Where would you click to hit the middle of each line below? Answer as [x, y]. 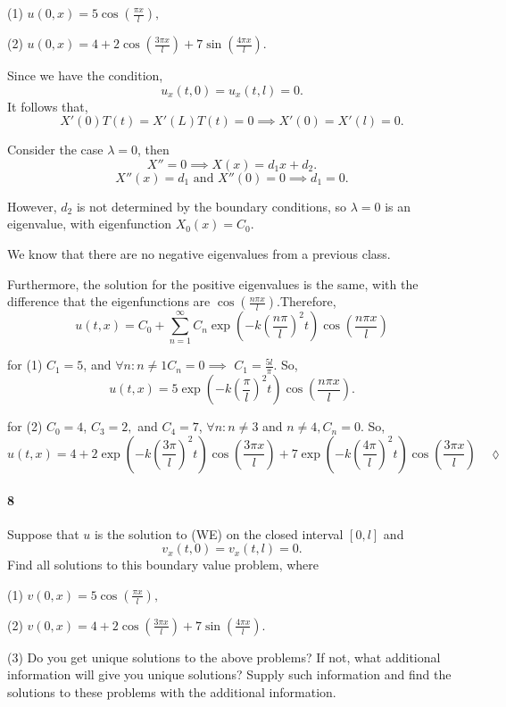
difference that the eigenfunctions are [109, 301]
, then [153, 150]
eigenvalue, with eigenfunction [89, 224]
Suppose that [43, 533]
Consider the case [55, 150]
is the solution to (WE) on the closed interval [219, 533]
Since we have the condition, [85, 75]
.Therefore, [306, 301]
